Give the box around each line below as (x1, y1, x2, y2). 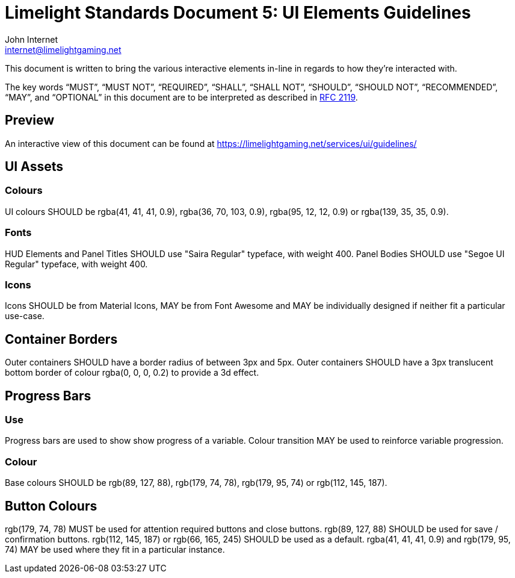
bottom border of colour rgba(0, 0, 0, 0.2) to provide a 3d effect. (5, 367, 259, 378)
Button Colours (5, 498, 97, 514)
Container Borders (5, 331, 118, 347)
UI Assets (5, 159, 64, 175)
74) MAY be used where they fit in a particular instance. (5, 544, 225, 555)
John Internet (5, 34, 58, 45)
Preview (5, 113, 55, 128)
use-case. (5, 311, 45, 322)
